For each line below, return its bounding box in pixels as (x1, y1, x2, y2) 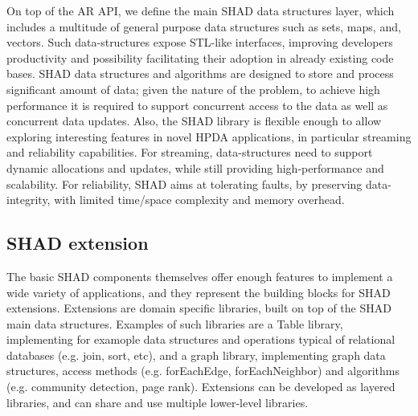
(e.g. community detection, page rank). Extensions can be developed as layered (6, 378, 395, 395)
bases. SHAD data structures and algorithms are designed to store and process (6, 65, 394, 82)
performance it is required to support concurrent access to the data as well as (6, 96, 388, 113)
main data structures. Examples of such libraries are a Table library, (6, 315, 343, 332)
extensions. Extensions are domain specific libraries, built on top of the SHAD (6, 300, 391, 316)
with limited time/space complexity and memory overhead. (54, 191, 345, 208)
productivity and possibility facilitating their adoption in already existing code (6, 49, 394, 66)
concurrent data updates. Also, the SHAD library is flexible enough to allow (6, 112, 382, 129)
